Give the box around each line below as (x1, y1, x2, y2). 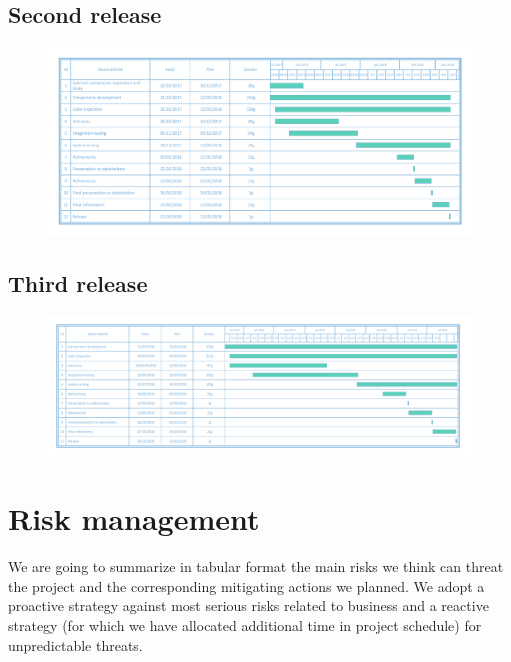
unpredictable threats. (8, 634, 143, 655)
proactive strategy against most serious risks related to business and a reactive (8, 595, 489, 616)
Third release (8, 267, 148, 298)
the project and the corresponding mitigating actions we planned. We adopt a (8, 575, 485, 596)
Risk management (8, 498, 260, 539)
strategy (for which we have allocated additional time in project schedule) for (8, 615, 482, 636)
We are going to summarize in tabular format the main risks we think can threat (8, 556, 504, 577)
